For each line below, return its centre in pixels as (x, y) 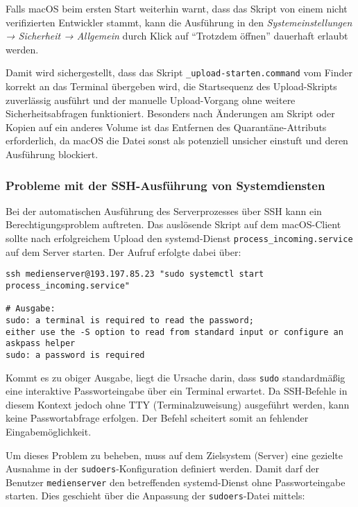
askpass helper (41, 344)
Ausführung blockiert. (52, 154)
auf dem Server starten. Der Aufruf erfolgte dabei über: (123, 251)
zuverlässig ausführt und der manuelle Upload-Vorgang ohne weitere (151, 100)
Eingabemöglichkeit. (49, 431)
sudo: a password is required (75, 355)
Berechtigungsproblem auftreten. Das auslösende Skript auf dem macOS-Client (173, 224)
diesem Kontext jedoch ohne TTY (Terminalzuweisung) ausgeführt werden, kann (178, 404)
